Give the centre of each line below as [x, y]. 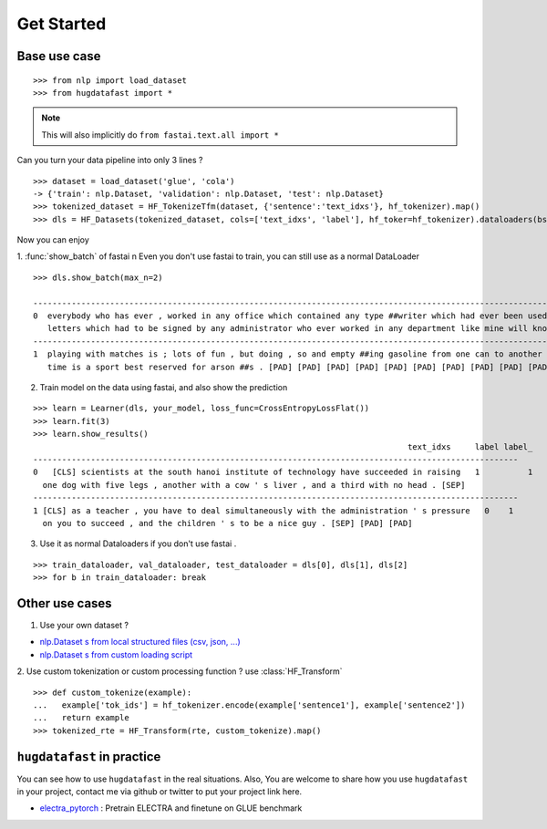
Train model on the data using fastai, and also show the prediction [164, 387]
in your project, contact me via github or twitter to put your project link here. [160, 792]
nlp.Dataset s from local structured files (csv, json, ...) [140, 642]
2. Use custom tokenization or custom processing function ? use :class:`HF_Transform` [180, 671]
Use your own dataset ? [84, 625]
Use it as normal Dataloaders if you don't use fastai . [138, 544]
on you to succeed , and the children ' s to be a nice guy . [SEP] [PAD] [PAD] [227, 523]
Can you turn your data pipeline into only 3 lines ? [110, 161]
